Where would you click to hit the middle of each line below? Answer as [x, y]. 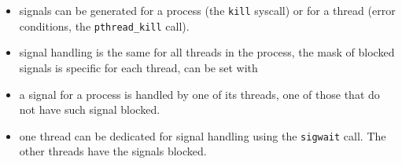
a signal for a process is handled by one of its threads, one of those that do [199, 94]
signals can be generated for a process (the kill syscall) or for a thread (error [207, 10]
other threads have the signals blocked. [113, 151]
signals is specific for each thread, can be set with [138, 67]
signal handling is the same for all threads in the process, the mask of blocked [207, 52]
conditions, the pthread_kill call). [104, 26]
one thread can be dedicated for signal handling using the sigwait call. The [203, 135]
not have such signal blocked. [90, 109]
